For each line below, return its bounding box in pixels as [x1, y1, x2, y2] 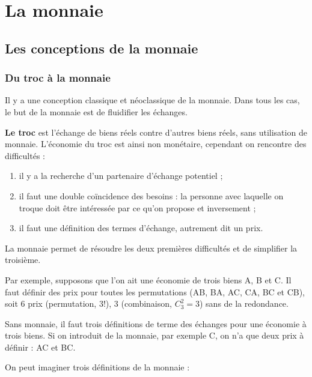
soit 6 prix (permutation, [5, 297, 97, 310]
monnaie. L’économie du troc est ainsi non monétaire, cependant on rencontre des [5, 137, 307, 150]
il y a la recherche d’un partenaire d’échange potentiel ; [19, 169, 223, 182]
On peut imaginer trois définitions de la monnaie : [5, 361, 190, 373]
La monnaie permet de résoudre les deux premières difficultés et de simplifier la [5, 241, 298, 254]
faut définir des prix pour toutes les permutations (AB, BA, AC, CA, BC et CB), [5, 285, 305, 298]
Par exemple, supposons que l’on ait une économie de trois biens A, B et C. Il [5, 273, 292, 286]
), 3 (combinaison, [105, 297, 172, 310]
